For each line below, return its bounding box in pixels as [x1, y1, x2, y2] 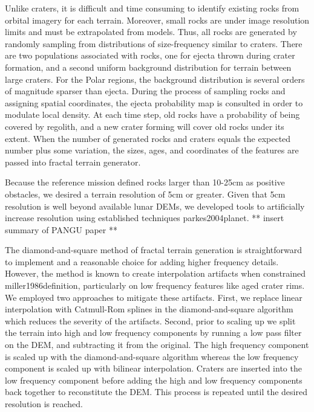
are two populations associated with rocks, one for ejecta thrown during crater [5, 49, 295, 62]
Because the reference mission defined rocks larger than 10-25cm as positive [5, 176, 285, 188]
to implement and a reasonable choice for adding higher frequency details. [5, 255, 279, 268]
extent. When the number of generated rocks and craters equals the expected [5, 132, 291, 144]
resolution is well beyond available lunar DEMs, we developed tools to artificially [5, 199, 305, 212]
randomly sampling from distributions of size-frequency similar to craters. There [5, 37, 303, 50]
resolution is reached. [5, 398, 83, 410]
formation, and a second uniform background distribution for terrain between [5, 60, 292, 73]
